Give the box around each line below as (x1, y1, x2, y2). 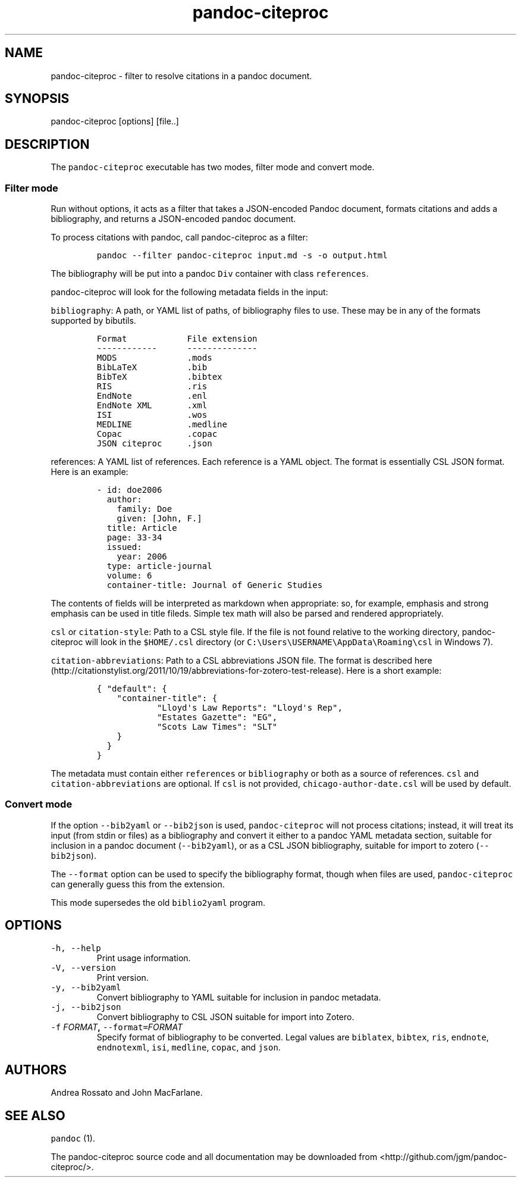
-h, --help (51, 943, 101, 953)
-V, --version (51, 962, 116, 973)
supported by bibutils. (51, 315, 136, 326)
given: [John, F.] (117, 514, 202, 524)
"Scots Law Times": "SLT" (156, 722, 278, 732)
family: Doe (117, 504, 172, 514)
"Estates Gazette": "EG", (156, 712, 278, 723)
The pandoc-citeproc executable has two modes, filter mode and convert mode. (51, 162, 375, 173)
